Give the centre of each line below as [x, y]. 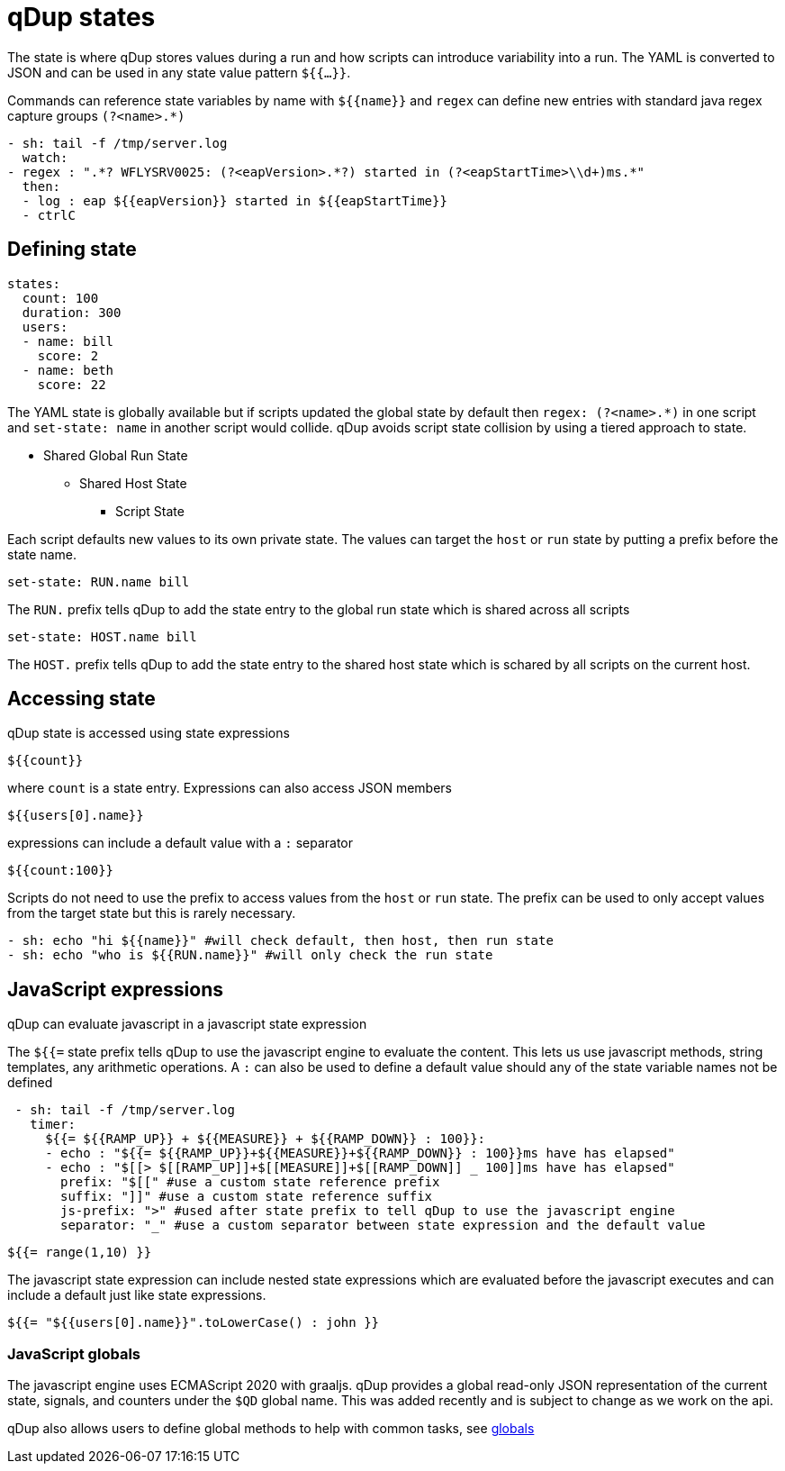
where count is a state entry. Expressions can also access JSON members [230, 788]
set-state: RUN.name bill [99, 581]
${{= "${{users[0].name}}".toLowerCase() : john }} [194, 1323]
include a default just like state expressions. [137, 1295]
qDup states [81, 17]
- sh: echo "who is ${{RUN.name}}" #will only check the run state [250, 955]
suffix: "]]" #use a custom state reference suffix [247, 1197]
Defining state [72, 250]
